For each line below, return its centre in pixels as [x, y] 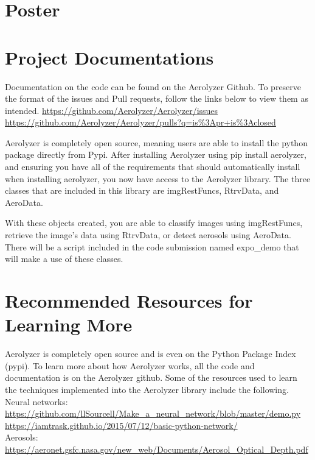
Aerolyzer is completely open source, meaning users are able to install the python [156, 142]
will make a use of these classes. [64, 259]
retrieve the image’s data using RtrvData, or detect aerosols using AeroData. [148, 235]
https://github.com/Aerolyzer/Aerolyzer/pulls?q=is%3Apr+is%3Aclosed [140, 122]
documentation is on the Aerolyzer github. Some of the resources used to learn [151, 377]
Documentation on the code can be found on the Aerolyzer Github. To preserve [153, 86]
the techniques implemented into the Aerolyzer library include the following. [147, 389]
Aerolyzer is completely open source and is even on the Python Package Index [151, 354]
